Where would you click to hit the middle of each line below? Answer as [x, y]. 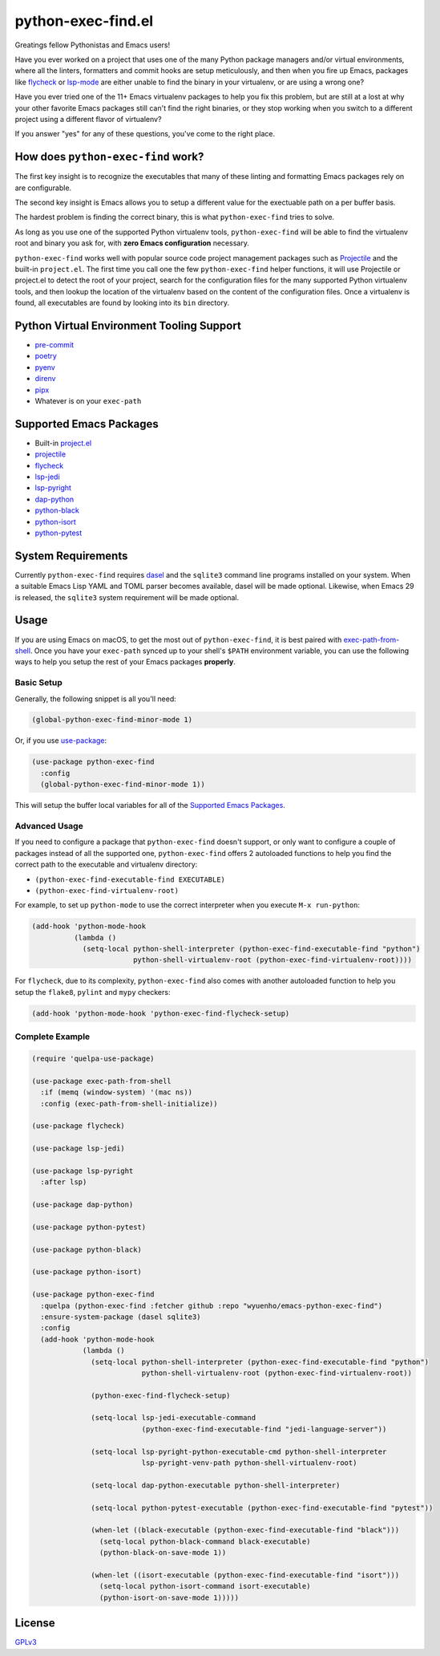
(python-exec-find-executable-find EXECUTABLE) [130, 879]
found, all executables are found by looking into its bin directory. [122, 303]
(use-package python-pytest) [89, 1227]
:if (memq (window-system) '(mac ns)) [116, 1092]
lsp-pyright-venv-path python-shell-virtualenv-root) [249, 1463]
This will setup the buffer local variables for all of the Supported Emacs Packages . [150, 806]
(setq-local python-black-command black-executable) [205, 1541]
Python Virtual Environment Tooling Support [128, 325]
